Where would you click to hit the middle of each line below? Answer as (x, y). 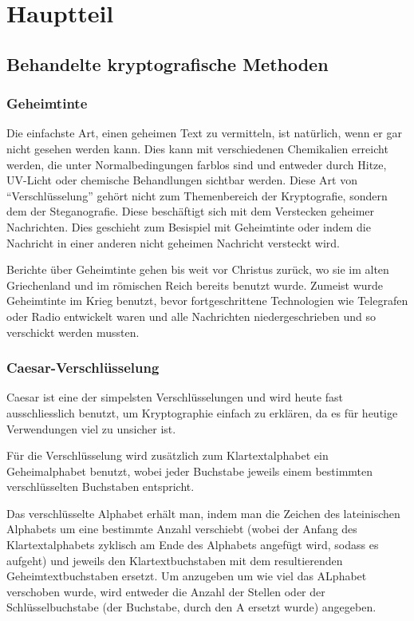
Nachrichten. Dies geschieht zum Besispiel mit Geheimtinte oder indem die (189, 226)
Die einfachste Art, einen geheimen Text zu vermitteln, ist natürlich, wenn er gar (204, 133)
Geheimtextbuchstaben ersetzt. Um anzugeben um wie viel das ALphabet (187, 576)
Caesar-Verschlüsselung (83, 368)
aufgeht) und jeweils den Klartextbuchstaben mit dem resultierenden (175, 560)
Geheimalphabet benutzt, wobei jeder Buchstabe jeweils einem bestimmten (190, 471)
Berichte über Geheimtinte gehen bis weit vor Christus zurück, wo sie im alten (198, 269)
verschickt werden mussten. (73, 332)
